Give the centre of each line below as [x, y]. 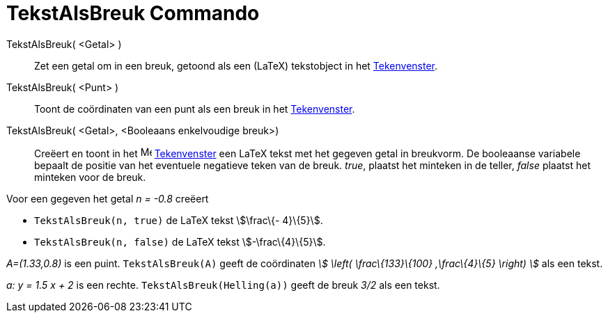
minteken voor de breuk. [90, 177]
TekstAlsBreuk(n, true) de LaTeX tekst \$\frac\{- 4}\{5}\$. [179, 220]
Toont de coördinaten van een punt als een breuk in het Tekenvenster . [195, 109]
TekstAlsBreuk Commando [133, 13]
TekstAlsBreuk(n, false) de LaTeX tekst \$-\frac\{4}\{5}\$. [180, 241]
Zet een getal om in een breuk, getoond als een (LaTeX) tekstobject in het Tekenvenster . [236, 65]
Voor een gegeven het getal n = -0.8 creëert [108, 198]
